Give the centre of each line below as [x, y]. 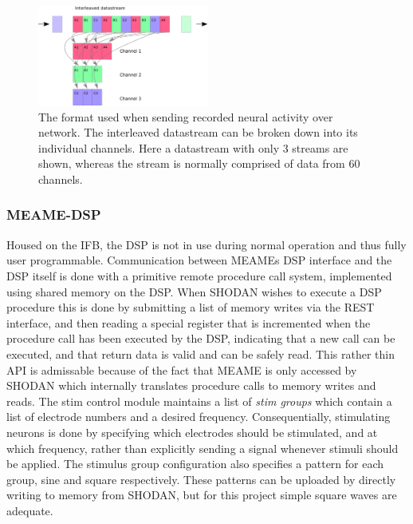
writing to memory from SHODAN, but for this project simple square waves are [202, 495]
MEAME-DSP [54, 214]
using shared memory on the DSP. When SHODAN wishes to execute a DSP [194, 291]
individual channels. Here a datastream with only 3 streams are [193, 147]
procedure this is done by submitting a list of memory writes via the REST [191, 307]
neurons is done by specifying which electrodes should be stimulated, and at [192, 432]
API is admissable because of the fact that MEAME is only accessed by [182, 369]
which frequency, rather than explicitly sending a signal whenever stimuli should [203, 448]
